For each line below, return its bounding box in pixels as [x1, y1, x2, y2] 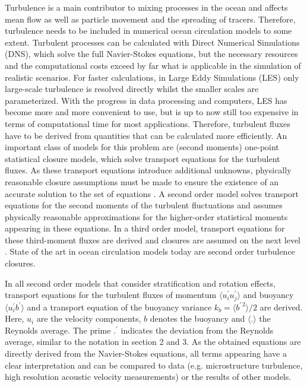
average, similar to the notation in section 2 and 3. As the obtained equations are [5, 335, 301, 348]
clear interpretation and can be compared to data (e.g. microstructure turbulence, [5, 359, 303, 371]
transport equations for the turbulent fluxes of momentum [5, 288, 217, 301]
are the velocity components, [36, 312, 141, 325]
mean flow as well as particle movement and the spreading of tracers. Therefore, [5, 12, 296, 25]
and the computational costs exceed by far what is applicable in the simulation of [5, 59, 301, 71]
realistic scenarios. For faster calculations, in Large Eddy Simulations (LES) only [5, 71, 299, 83]
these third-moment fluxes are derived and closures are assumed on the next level [5, 233, 300, 246]
